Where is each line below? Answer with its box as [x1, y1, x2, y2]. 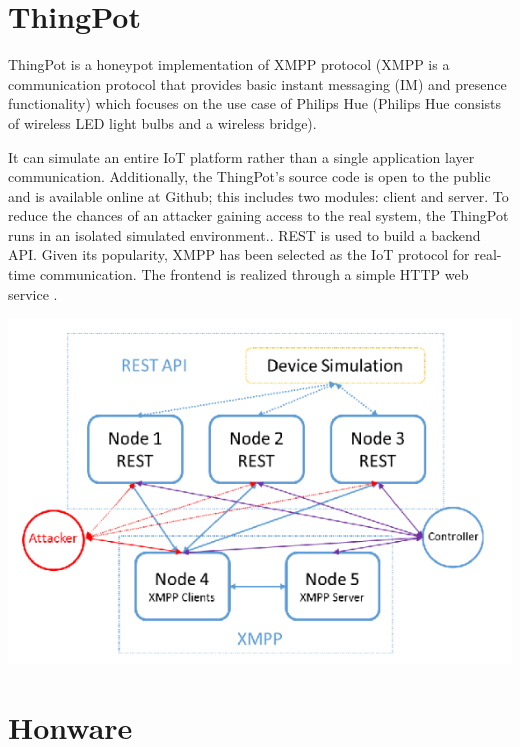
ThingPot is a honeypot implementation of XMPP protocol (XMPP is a [8, 54, 450, 75]
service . [8, 283, 58, 304]
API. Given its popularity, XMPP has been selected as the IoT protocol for [8, 244, 470, 265]
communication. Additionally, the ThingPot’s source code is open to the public [8, 166, 491, 187]
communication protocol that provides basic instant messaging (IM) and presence [8, 73, 507, 94]
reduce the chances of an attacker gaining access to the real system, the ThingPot [8, 205, 509, 226]
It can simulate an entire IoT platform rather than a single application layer [8, 146, 475, 167]
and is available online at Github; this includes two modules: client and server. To [8, 185, 509, 206]
